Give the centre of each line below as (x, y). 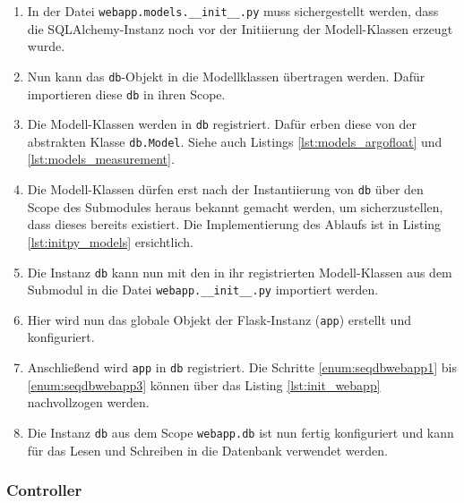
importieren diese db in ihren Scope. (126, 94)
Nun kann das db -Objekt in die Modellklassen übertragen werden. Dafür (226, 76)
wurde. (46, 46)
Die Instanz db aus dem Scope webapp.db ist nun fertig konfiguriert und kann (241, 432)
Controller (44, 490)
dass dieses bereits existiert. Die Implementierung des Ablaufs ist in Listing (234, 224)
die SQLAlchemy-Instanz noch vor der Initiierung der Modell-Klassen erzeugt (240, 28)
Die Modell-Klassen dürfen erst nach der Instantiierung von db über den (225, 189)
